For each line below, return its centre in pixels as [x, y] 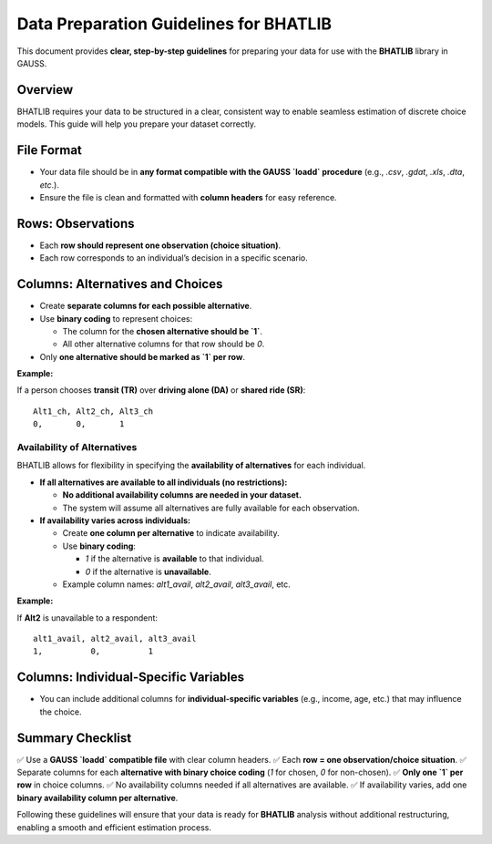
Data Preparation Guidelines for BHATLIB [174, 24]
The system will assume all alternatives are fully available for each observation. [211, 508]
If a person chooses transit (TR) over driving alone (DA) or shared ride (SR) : [161, 390]
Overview [45, 90]
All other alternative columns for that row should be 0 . [164, 344]
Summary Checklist [74, 738]
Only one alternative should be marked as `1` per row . [143, 356]
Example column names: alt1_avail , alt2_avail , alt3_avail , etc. [176, 584]
